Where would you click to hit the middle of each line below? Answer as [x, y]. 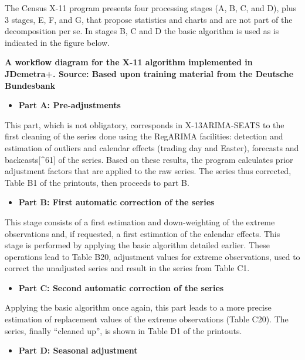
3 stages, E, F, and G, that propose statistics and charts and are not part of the [149, 19]
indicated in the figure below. [57, 42]
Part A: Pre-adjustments [70, 105]
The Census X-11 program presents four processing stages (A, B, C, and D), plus [151, 8]
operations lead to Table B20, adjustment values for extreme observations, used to [152, 256]
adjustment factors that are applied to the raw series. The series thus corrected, [148, 171]
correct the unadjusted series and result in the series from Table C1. [127, 268]
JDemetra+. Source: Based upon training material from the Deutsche [149, 73]
